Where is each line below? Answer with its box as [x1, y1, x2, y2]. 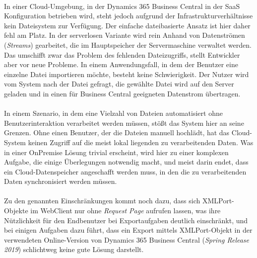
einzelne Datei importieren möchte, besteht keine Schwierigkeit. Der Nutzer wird [4, 69, 249, 79]
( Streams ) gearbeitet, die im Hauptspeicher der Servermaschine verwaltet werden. [4, 39, 252, 50]
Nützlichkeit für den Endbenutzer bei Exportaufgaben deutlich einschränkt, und [4, 215, 248, 225]
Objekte [4, 205, 28, 216]
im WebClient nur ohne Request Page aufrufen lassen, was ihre [30, 205, 221, 216]
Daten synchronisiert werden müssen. [4, 176, 117, 186]
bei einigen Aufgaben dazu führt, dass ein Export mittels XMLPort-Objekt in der [4, 225, 253, 235]
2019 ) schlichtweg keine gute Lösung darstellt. [4, 244, 144, 255]
